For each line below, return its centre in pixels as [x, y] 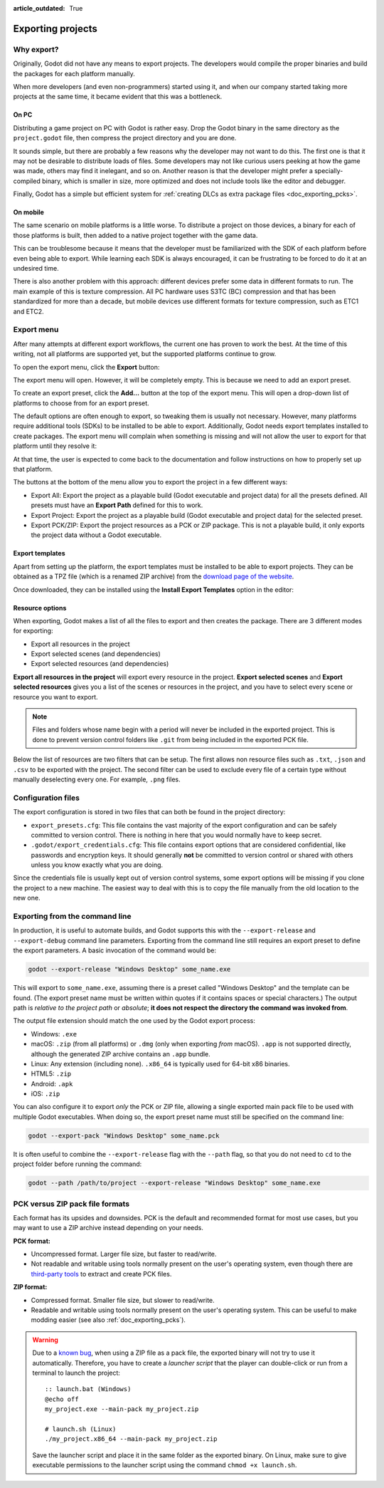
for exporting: [33, 631]
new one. [27, 898]
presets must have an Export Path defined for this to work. [117, 505]
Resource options [40, 608]
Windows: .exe [54, 1034]
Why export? [36, 49]
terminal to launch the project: [76, 1373]
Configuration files [46, 798]
